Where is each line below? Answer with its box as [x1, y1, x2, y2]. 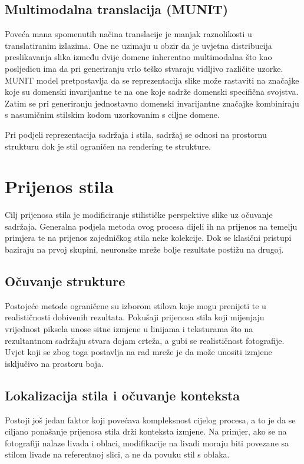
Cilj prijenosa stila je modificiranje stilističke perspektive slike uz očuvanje [5, 208, 273, 221]
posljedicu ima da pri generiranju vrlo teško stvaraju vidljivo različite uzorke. [5, 62, 283, 74]
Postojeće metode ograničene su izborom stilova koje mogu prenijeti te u [5, 299, 266, 311]
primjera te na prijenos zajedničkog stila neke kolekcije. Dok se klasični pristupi [5, 231, 292, 244]
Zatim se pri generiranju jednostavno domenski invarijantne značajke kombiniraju [5, 97, 299, 109]
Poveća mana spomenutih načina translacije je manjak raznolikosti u [5, 28, 252, 40]
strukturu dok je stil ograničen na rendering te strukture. [5, 140, 211, 152]
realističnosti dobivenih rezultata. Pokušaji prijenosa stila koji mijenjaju [5, 311, 265, 323]
